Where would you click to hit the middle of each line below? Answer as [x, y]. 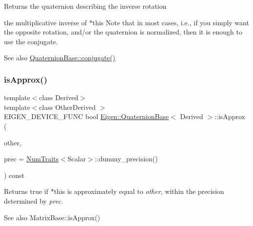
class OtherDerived [68, 107]
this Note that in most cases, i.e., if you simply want [171, 22]
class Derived [59, 97]
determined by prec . [34, 200]
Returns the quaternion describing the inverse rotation [85, 6]
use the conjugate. [31, 41]
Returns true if [26, 191]
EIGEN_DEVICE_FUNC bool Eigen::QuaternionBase [87, 116]
